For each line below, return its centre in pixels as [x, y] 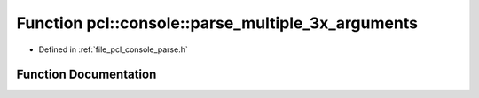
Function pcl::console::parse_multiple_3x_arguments [217, 23]
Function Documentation [86, 75]
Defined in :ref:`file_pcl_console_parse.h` [113, 49]
